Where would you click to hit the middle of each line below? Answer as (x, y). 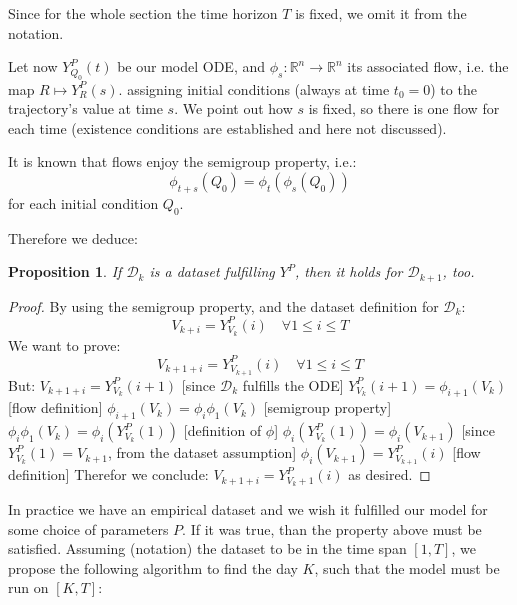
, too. (458, 271)
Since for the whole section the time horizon (143, 13)
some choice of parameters (88, 528)
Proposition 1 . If (65, 271)
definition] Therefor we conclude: (108, 474)
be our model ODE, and (191, 66)
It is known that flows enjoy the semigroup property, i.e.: (182, 161)
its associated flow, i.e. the (428, 66)
